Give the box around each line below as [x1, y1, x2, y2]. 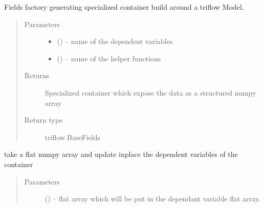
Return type [24, 114, 63, 125]
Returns [24, 70, 50, 81]
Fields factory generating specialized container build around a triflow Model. [4, 2, 244, 12]
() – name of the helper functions [57, 53, 161, 63]
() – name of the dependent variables [57, 36, 173, 47]
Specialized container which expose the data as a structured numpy [45, 87, 256, 98]
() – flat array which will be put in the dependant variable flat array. [45, 193, 260, 204]
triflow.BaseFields [45, 131, 101, 142]
